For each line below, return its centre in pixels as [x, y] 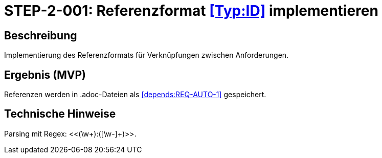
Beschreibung [41, 35]
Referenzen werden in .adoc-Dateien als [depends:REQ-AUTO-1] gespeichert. [135, 95]
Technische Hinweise [60, 114]
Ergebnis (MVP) [45, 75]
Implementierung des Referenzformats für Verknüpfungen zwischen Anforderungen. [147, 55]
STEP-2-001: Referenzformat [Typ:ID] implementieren [191, 11]
